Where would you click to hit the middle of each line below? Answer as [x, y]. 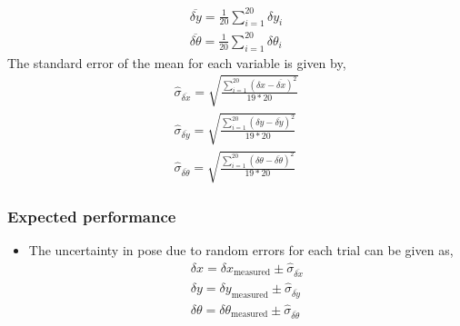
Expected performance [92, 216]
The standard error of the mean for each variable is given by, [177, 62]
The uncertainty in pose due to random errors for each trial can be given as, [241, 250]
